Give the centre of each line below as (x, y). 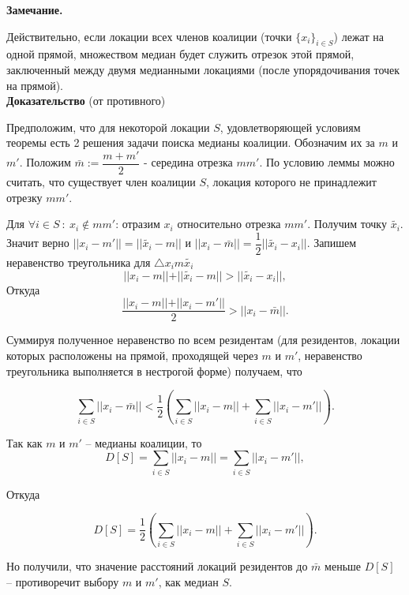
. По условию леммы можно (327, 162)
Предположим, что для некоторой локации (108, 127)
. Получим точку (347, 224)
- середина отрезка (188, 162)
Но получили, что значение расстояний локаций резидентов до (157, 566)
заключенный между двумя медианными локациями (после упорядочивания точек (203, 69)
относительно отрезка (229, 224)
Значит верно (38, 243)
